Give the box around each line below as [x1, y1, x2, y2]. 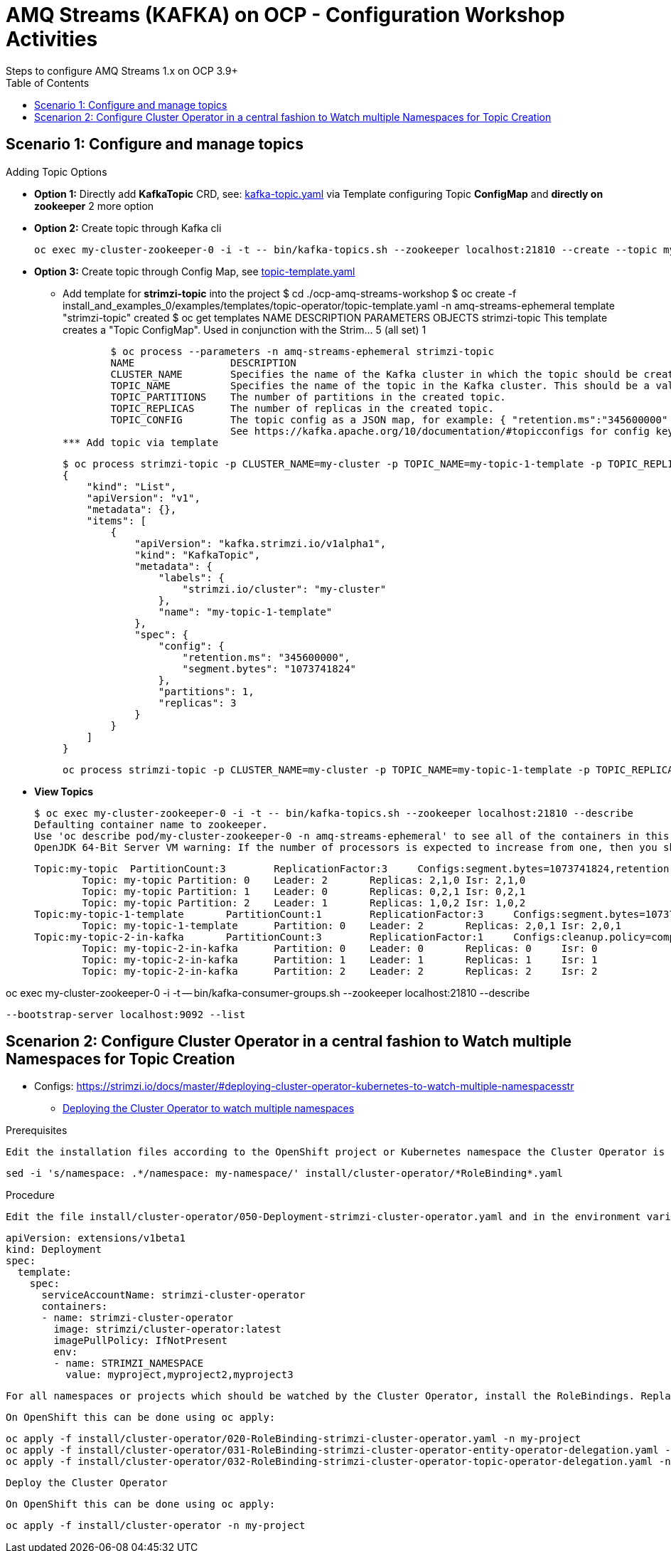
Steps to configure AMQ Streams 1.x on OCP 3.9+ [6, 64, 238, 77]
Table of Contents [6, 76, 90, 89]
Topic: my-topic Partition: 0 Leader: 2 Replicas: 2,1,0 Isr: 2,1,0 [82, 874, 526, 886]
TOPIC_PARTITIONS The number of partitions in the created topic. [110, 391, 506, 403]
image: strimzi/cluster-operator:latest [53, 1323, 281, 1335]
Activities [6, 27, 98, 51]
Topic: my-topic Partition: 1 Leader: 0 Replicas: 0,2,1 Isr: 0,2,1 [82, 885, 526, 897]
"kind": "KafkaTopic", [134, 549, 261, 561]
